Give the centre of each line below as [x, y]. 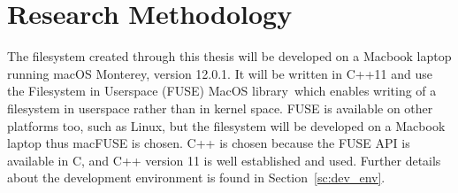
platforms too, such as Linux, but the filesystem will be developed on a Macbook [226, 125]
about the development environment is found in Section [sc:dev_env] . [196, 178]
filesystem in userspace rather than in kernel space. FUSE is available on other [220, 108]
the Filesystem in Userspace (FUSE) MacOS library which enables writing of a [222, 91]
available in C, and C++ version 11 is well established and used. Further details [224, 160]
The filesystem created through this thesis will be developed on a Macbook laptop [229, 56]
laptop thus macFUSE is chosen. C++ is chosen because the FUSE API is [209, 143]
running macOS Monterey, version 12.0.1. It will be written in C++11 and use [220, 73]
